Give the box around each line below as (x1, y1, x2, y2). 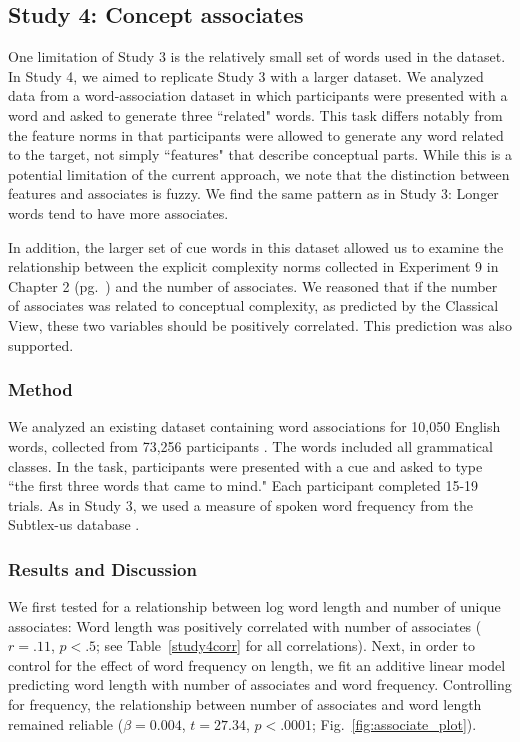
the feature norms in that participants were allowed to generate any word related (8, 124, 504, 145)
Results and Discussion (8, 556, 197, 581)
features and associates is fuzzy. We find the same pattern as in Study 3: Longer (8, 183, 499, 204)
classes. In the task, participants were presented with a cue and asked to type (8, 455, 483, 476)
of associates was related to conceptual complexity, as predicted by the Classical (8, 295, 499, 316)
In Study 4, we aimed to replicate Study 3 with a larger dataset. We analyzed (8, 65, 484, 86)
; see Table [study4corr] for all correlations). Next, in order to (96, 635, 475, 656)
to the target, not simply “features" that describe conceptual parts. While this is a (8, 144, 513, 165)
